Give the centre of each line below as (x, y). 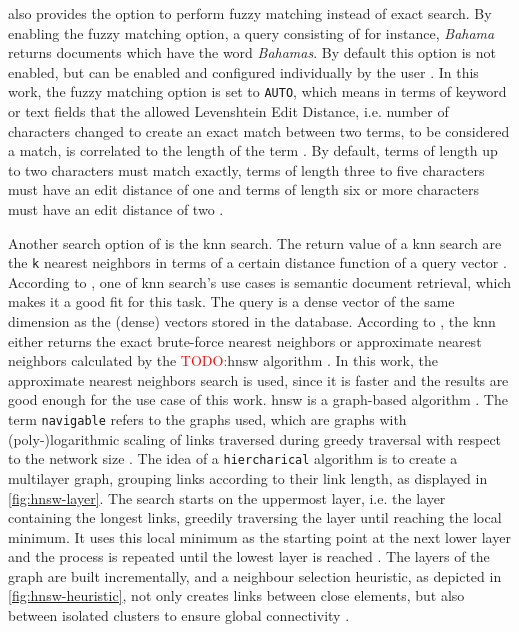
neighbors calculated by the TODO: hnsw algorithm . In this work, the (223, 360)
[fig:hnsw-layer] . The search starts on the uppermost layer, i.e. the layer (227, 497)
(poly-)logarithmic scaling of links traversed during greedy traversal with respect (255, 438)
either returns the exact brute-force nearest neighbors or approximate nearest (245, 340)
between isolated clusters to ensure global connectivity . (179, 615)
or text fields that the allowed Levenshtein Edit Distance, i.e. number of (228, 111)
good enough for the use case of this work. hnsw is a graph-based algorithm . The (258, 399)
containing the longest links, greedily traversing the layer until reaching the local (255, 517)
